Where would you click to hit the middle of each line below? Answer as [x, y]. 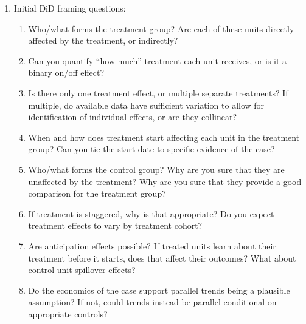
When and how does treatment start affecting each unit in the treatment [164, 137]
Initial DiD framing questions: [70, 8]
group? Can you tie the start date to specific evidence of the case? [151, 149]
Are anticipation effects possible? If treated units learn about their [152, 245]
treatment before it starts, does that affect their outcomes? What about [162, 258]
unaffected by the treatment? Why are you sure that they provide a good [165, 181]
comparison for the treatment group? [97, 193]
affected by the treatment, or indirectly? [103, 40]
